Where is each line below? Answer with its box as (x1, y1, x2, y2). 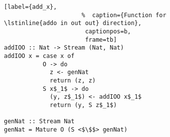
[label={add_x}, (4, 3, 57, 10)
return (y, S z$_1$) (50, 101, 117, 109)
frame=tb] (85, 36, 117, 43)
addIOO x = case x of (4, 52, 75, 59)
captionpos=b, (85, 27, 131, 35)
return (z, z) (50, 77, 96, 84)
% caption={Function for (81, 11, 167, 19)
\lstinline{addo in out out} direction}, (4, 20, 142, 27)
